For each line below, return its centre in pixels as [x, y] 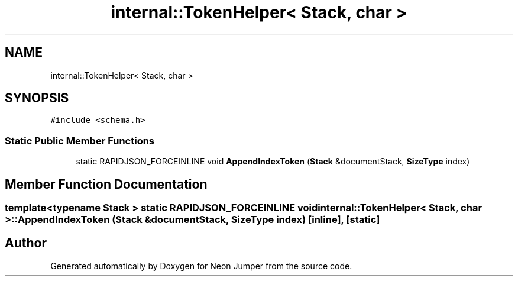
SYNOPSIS [37, 98]
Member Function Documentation [106, 184]
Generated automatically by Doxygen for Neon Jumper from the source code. [201, 266]
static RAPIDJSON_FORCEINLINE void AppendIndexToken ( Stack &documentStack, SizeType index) [273, 162]
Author [26, 243]
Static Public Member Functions [80, 140]
